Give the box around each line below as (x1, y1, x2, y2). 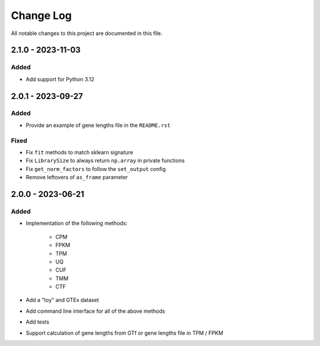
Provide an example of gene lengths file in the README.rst (25, 122, 171, 129)
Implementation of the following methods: (25, 220, 127, 227)
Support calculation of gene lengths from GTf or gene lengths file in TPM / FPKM (25, 329, 223, 337)
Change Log (11, 9, 72, 22)
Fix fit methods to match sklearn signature (25, 149, 133, 155)
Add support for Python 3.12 (25, 75, 95, 82)
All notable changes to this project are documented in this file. (11, 30, 162, 37)
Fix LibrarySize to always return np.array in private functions (25, 157, 185, 164)
